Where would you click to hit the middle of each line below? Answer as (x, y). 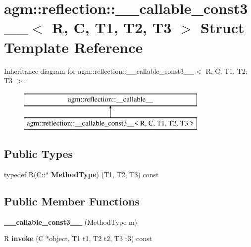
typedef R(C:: (25, 174)
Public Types (39, 154)
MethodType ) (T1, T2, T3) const (105, 174)
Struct (223, 27)
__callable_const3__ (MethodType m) (71, 222)
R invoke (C (24, 238)
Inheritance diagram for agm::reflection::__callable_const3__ (99, 71)
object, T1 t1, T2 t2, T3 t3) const (101, 238)
